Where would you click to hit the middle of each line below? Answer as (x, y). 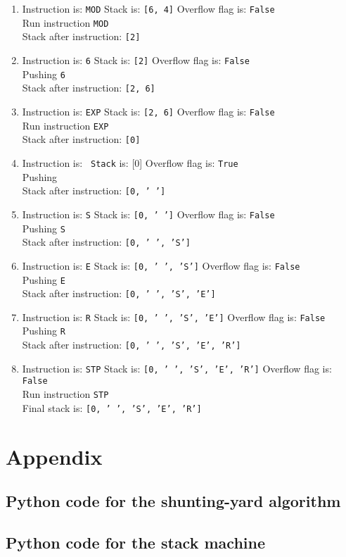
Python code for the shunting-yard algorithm (173, 501)
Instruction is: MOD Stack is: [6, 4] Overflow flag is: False (148, 8)
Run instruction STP (65, 394)
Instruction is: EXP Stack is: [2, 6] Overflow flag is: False (148, 111)
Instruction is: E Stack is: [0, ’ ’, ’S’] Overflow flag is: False (161, 265)
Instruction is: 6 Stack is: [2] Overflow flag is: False (136, 60)
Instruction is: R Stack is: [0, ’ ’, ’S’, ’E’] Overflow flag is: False (174, 317)
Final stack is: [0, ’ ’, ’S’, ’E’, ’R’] (112, 407)
